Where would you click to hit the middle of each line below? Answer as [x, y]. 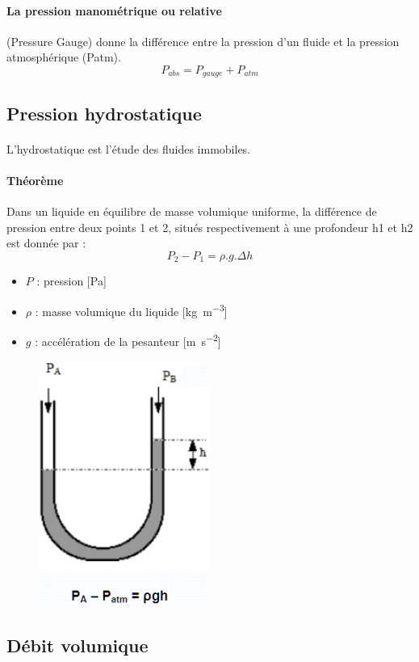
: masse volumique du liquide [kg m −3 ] [131, 310]
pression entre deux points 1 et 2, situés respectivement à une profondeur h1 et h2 [210, 227]
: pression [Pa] [71, 281]
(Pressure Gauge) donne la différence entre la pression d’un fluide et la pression [203, 41]
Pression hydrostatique [104, 113]
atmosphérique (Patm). [64, 57]
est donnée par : [46, 243]
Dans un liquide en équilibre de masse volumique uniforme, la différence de [192, 211]
